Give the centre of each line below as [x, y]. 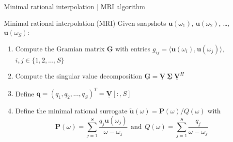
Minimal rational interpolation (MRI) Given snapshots [85, 23]
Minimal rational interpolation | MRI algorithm [75, 6]
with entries [132, 48]
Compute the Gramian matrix [60, 48]
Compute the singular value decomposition [79, 76]
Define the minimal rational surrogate [71, 111]
